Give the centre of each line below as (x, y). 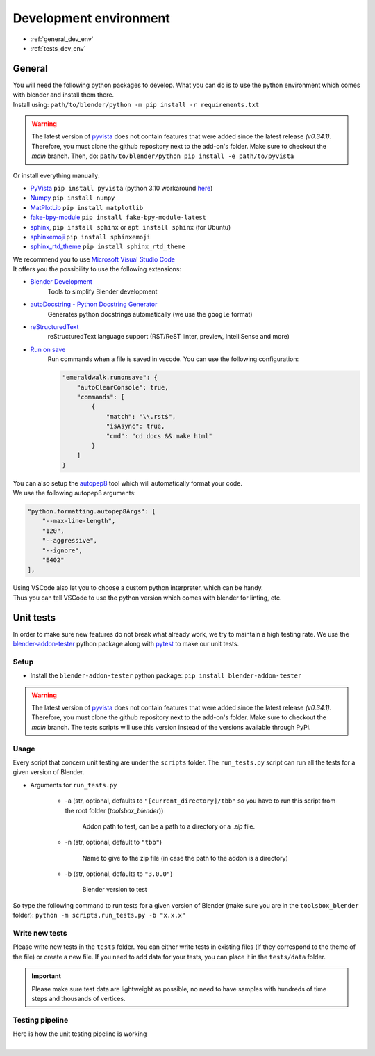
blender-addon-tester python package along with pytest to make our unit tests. (126, 644)
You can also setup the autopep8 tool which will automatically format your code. (128, 483)
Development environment (91, 18)
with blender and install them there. (64, 95)
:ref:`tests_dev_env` (58, 48)
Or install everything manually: (56, 175)
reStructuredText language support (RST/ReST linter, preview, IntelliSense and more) (168, 337)
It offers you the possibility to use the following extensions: (97, 269)
